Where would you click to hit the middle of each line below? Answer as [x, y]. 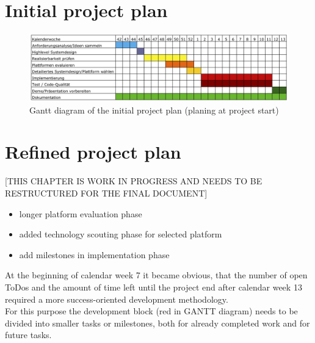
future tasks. [28, 335]
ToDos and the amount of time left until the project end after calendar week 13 [154, 287]
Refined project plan [93, 152]
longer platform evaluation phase [81, 213]
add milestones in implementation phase [94, 254]
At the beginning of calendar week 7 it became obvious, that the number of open [156, 275]
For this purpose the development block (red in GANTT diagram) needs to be [151, 311]
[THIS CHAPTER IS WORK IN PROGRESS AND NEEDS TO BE [134, 181]
